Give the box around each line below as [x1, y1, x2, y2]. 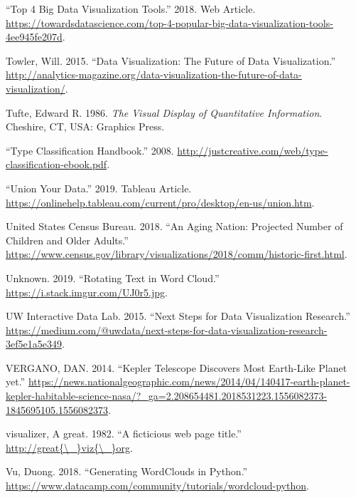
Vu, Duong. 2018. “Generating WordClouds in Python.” [6, 464, 248, 479]
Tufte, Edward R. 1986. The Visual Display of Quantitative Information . [6, 105, 323, 120]
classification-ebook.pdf [6, 157, 107, 172]
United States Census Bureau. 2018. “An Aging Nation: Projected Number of [6, 219, 343, 234]
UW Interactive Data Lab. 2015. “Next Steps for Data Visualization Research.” [6, 308, 350, 323]
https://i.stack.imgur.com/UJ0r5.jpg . [6, 284, 168, 299]
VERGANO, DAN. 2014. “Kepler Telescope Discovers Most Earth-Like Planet [6, 360, 347, 375]
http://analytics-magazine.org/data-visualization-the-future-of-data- [6, 67, 302, 82]
